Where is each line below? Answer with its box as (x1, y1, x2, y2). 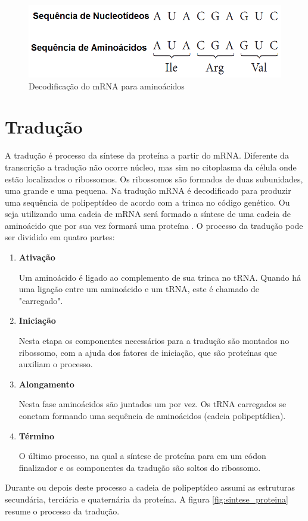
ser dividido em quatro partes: (5, 231, 115, 243)
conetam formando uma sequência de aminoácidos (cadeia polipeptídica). (18, 410, 286, 422)
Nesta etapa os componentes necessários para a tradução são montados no (18, 334, 290, 347)
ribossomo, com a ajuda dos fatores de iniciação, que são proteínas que (18, 346, 277, 358)
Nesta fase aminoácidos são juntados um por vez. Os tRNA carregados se (18, 398, 287, 410)
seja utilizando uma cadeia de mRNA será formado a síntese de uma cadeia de (5, 207, 291, 220)
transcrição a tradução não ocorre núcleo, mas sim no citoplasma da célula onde (5, 160, 297, 173)
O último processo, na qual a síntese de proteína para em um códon (18, 449, 266, 462)
